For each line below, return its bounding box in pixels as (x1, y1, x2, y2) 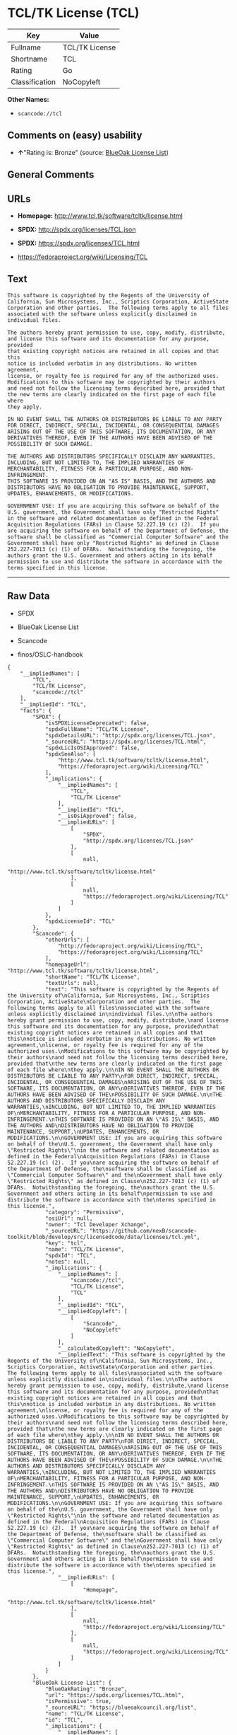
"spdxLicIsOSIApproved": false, (44, 744, 140, 751)
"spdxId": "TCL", (44, 1252, 97, 1259)
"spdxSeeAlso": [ (44, 750, 97, 758)
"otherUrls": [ (44, 936, 90, 943)
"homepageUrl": (44, 961, 90, 968)
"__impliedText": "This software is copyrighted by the (57, 1351, 226, 1358)
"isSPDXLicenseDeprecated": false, (44, 720, 150, 727)
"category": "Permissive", (44, 1209, 125, 1216)
